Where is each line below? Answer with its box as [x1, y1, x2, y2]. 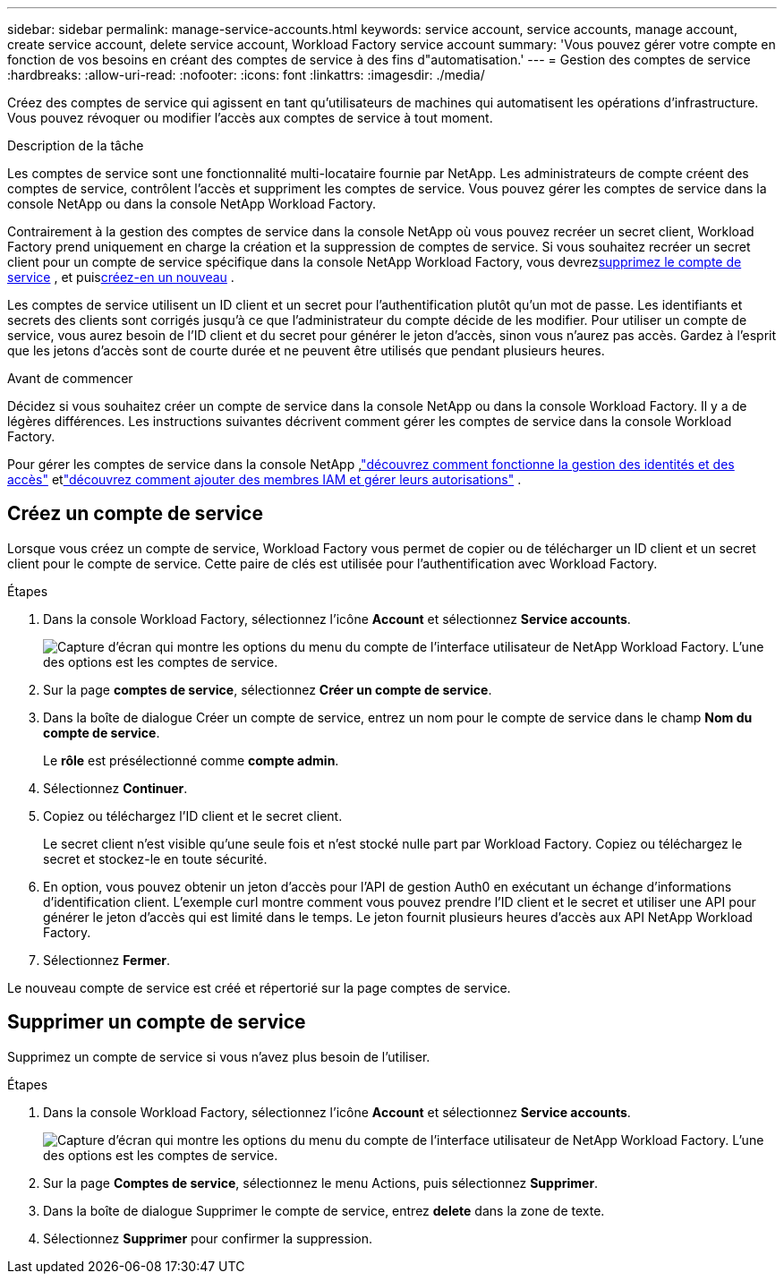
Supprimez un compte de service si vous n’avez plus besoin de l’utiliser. [7, 1048, 430, 1064]
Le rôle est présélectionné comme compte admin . [43, 752, 339, 768]
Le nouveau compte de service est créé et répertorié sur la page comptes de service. [7, 979, 511, 995]
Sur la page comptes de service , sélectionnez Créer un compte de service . [43, 681, 492, 697]
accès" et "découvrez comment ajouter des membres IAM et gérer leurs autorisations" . [7, 472, 522, 487]
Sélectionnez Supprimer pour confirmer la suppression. [43, 1230, 372, 1246]
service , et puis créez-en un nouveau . [7, 269, 234, 285]
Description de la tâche [7, 138, 144, 153]
